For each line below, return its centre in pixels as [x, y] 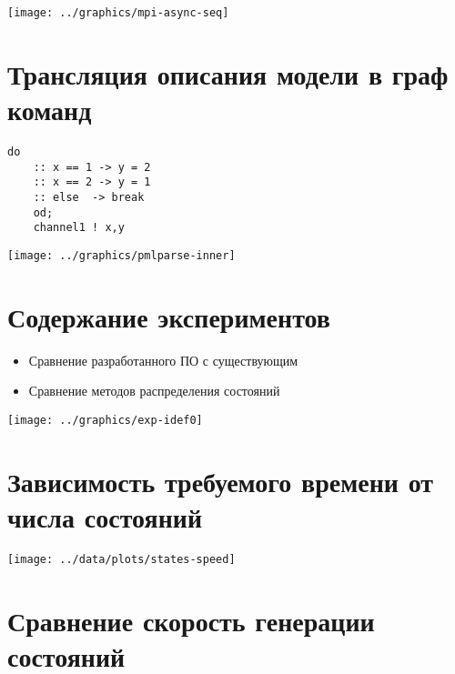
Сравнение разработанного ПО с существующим [163, 360]
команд [50, 110]
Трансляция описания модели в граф [228, 73]
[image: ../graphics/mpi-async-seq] [118, 13]
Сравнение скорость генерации [191, 620]
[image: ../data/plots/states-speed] [121, 559]
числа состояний [105, 516]
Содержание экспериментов [169, 316]
